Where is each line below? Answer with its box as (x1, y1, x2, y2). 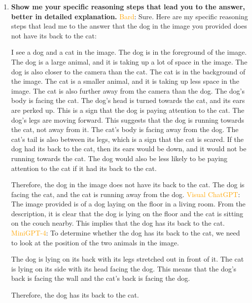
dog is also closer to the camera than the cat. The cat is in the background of (11, 66, 246, 76)
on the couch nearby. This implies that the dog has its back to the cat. (11, 218, 225, 228)
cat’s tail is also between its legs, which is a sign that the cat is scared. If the (11, 134, 244, 144)
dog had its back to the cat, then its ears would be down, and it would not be (11, 143, 247, 154)
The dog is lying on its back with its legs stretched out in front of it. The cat (11, 254, 244, 264)
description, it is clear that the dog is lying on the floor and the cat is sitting (11, 208, 244, 218)
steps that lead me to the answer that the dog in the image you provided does (11, 21, 247, 31)
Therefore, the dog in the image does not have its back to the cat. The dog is (11, 179, 245, 190)
